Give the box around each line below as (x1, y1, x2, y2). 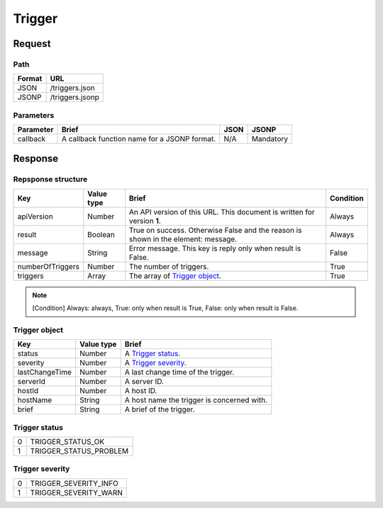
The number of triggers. (128, 261, 209, 271)
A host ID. (124, 386, 157, 396)
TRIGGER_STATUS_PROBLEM (30, 446, 129, 456)
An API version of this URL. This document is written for (128, 206, 315, 216)
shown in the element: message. (128, 234, 238, 244)
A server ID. (124, 377, 165, 387)
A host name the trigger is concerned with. (124, 395, 268, 405)
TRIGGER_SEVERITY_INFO (30, 478, 118, 488)
